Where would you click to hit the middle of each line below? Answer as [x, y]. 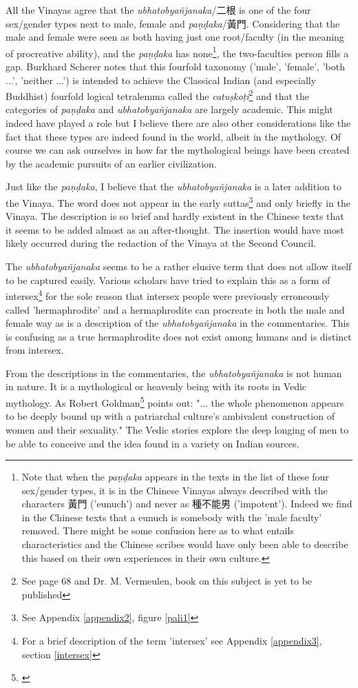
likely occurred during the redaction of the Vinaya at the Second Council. [161, 243]
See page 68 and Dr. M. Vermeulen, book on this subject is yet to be [167, 581]
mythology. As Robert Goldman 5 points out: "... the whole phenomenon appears [175, 402]
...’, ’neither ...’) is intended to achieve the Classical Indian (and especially [161, 80]
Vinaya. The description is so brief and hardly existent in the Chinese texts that [175, 216]
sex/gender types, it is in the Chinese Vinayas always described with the [175, 490]
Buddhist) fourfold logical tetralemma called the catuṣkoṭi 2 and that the [158, 95]
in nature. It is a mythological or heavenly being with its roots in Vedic [156, 386]
